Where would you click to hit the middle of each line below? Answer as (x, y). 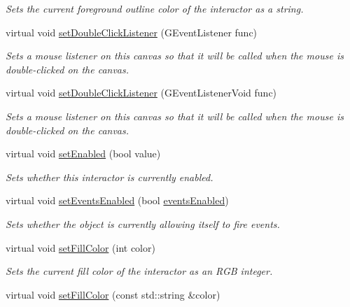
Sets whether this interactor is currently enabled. (110, 177)
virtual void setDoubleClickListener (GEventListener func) (132, 32)
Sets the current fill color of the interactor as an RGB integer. (139, 271)
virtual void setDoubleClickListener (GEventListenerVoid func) (141, 93)
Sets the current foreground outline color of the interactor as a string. (155, 8)
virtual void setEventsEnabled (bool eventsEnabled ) (117, 200)
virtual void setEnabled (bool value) (83, 153)
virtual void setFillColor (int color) (80, 247)
